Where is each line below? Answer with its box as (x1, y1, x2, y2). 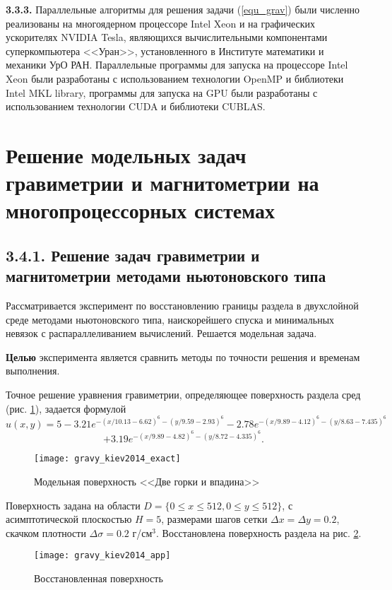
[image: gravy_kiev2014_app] (34, 550, 171, 561)
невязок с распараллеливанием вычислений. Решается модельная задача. (6, 326, 317, 341)
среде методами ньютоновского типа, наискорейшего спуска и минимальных (6, 312, 335, 326)
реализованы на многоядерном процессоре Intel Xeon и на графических (6, 16, 316, 30)
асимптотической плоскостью (6, 512, 132, 526)
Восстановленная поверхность (34, 571, 163, 586)
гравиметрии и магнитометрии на (6, 168, 319, 197)
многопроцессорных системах (6, 196, 275, 225)
